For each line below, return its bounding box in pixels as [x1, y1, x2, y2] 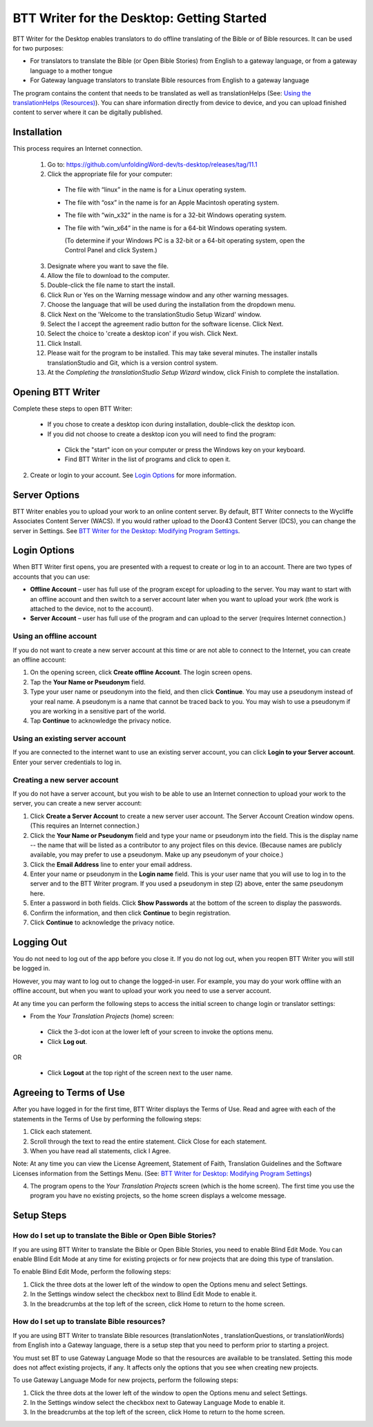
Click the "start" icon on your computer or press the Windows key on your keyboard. [64, 446, 305, 454]
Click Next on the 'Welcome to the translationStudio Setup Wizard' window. [47, 310, 262, 318]
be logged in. [12, 964, 50, 973]
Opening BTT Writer [12, 386, 100, 398]
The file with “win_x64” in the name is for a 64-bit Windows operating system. [64, 223, 287, 232]
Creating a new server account [12, 775, 119, 785]
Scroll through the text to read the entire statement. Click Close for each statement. [30, 1137, 267, 1146]
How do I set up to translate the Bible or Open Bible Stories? [12, 1231, 217, 1240]
